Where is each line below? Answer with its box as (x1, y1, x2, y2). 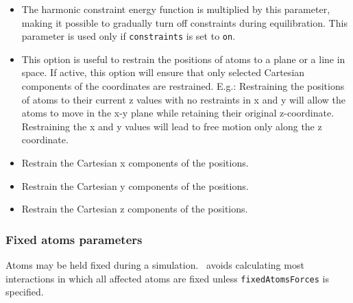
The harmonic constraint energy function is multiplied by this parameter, (21, 2, 330, 16)
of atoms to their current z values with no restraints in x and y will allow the (21, 92, 346, 106)
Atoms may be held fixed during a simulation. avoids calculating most (5, 258, 304, 271)
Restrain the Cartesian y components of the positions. (21, 178, 249, 193)
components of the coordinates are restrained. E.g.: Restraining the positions (21, 79, 345, 93)
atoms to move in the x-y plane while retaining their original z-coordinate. (21, 106, 334, 120)
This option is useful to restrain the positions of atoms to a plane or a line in (21, 51, 345, 66)
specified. (5, 284, 44, 299)
